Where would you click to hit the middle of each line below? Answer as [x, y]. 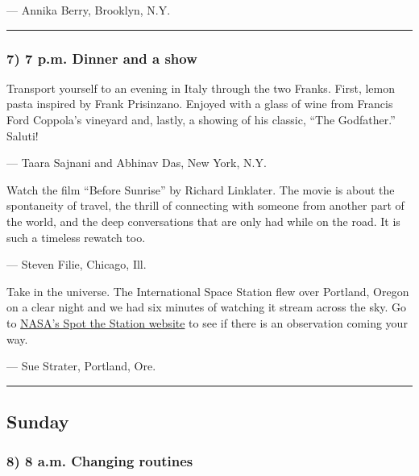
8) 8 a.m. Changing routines [100, 461]
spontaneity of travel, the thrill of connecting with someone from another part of [205, 205]
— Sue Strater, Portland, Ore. [81, 366]
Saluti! [23, 135]
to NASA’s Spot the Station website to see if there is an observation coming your [207, 322]
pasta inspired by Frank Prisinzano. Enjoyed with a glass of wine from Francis [200, 104]
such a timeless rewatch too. [76, 237]
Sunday [38, 422]
